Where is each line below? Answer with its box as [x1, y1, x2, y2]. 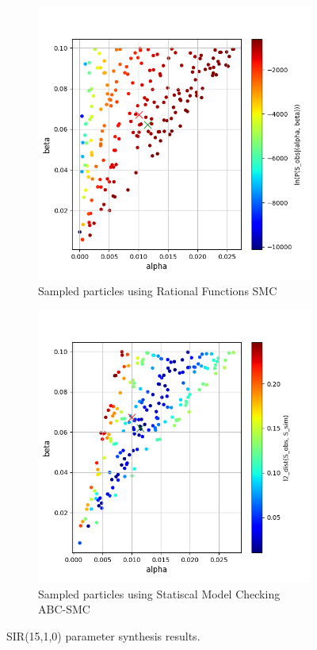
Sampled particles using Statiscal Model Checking [38, 585, 281, 602]
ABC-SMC [38, 601, 90, 617]
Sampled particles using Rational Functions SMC [38, 282, 277, 298]
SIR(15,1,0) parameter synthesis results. [6, 627, 201, 644]
